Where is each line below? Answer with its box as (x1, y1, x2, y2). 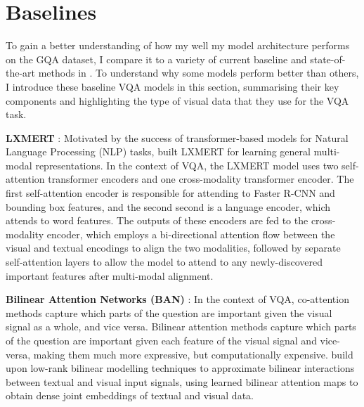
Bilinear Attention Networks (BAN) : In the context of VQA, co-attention (6, 292, 349, 306)
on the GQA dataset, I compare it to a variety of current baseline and (6, 51, 307, 66)
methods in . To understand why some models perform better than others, (38, 65, 359, 80)
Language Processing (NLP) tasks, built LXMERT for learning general (6, 144, 311, 159)
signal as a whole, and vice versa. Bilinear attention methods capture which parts (6, 319, 356, 334)
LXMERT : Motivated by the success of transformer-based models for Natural (6, 130, 349, 145)
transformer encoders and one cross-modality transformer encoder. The (48, 172, 354, 186)
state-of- (310, 51, 346, 66)
